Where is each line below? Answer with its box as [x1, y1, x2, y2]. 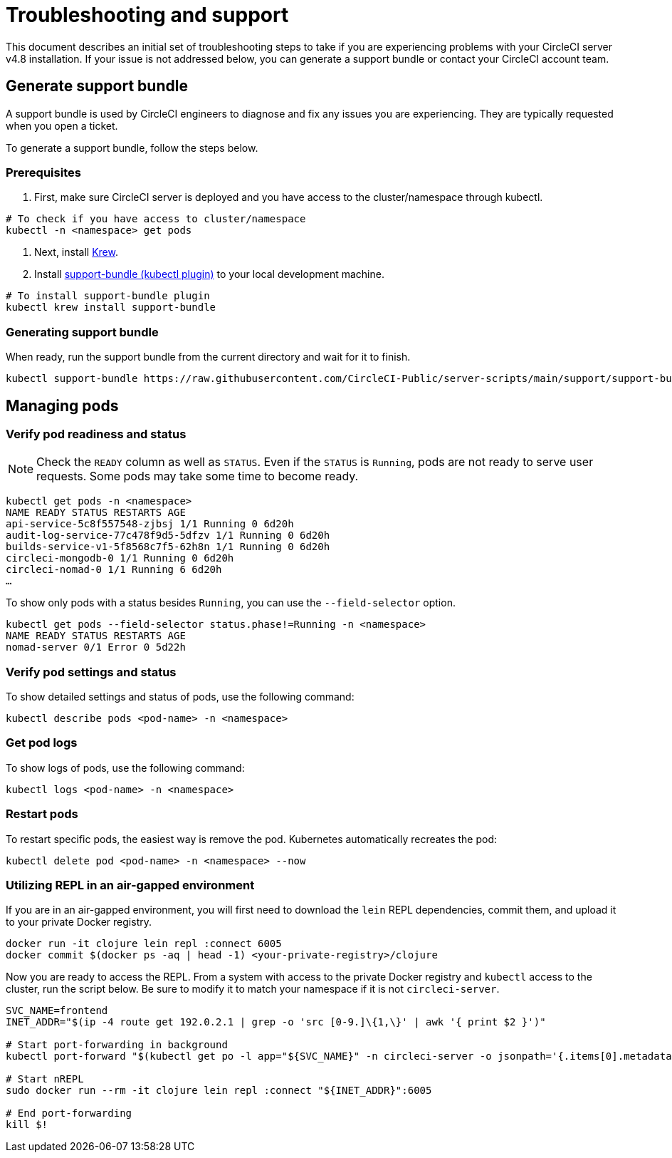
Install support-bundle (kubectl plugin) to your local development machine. [34, 268, 384, 281]
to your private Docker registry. [6, 916, 152, 929]
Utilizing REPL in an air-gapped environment [6, 877, 255, 892]
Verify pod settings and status [6, 664, 177, 679]
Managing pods [6, 396, 119, 415]
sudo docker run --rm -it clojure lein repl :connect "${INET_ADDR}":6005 [6, 1085, 432, 1097]
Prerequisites [6, 165, 81, 180]
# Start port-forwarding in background [6, 1039, 228, 1051]
